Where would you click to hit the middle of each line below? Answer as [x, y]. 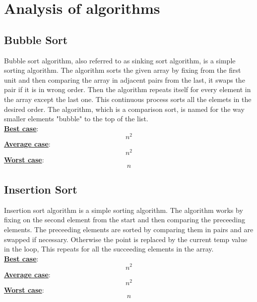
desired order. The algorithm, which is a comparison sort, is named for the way [124, 109]
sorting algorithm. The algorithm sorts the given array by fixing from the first [123, 70]
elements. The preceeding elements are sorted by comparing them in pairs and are [129, 229]
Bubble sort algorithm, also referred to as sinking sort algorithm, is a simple [120, 60]
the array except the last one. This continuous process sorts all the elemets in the [128, 99]
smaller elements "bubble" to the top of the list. [76, 119]
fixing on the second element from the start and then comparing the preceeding [125, 220]
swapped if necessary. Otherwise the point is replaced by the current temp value [126, 239]
